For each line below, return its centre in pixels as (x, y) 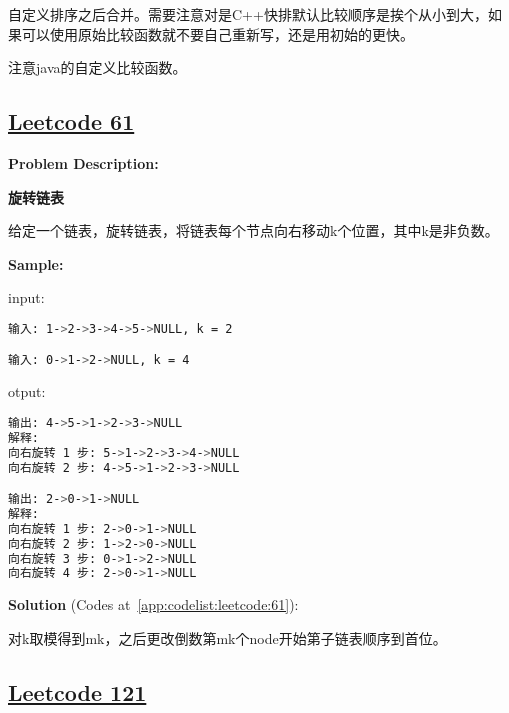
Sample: (36, 263)
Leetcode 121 (77, 691)
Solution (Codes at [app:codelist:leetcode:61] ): (153, 604)
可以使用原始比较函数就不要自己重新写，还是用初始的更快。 (217, 33)
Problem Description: (83, 162)
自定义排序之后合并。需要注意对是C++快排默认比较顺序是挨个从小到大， (248, 14)
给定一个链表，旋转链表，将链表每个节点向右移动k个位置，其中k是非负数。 (253, 230)
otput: (27, 391)
